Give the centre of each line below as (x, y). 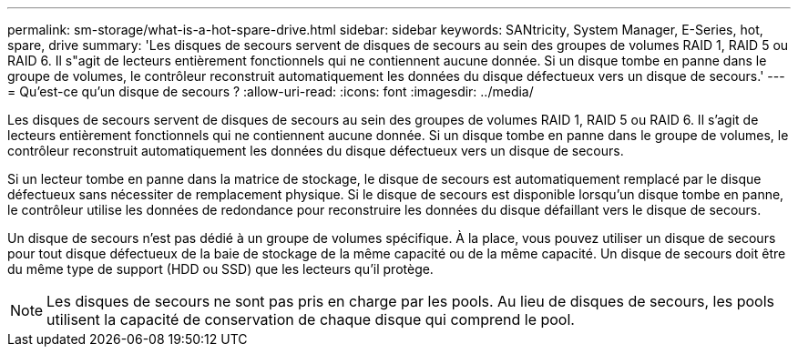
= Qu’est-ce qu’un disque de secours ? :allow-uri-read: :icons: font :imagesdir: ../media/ (271, 91)
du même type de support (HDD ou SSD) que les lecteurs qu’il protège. (220, 269)
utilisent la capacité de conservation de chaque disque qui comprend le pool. (311, 319)
